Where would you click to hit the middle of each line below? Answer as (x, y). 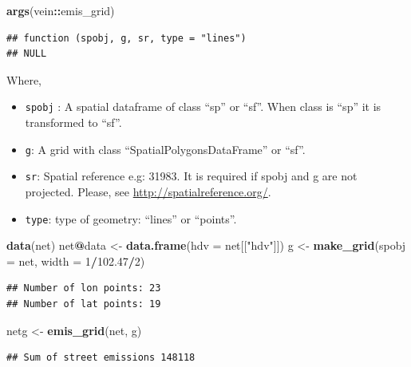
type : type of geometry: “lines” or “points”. (131, 218)
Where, (24, 79)
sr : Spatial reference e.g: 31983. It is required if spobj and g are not (191, 176)
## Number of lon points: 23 (84, 288)
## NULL (27, 54)
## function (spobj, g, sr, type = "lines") (126, 38)
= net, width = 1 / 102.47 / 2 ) (76, 260)
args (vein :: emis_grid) (61, 10)
